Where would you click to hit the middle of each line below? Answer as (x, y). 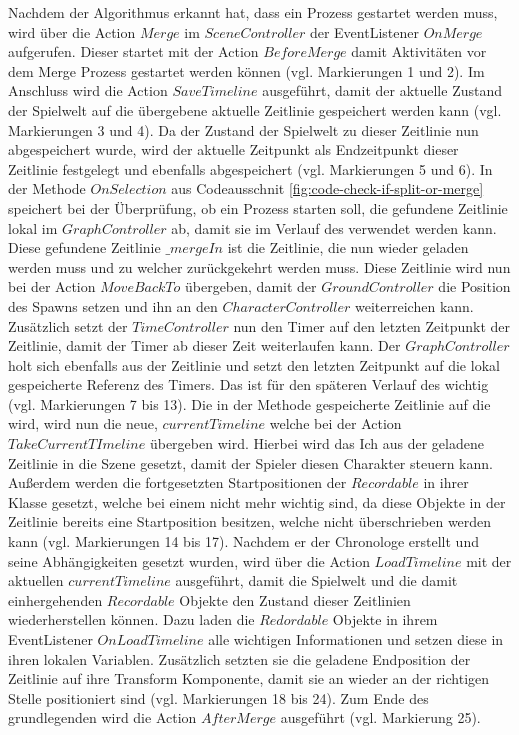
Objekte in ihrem (385, 619)
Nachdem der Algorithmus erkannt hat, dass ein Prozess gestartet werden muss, (253, 12)
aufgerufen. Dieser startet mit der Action (133, 51)
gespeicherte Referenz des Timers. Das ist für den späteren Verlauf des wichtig (248, 384)
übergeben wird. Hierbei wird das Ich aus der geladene (316, 443)
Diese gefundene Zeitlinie (84, 247)
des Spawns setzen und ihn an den (113, 305)
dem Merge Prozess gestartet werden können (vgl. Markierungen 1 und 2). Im (246, 70)
